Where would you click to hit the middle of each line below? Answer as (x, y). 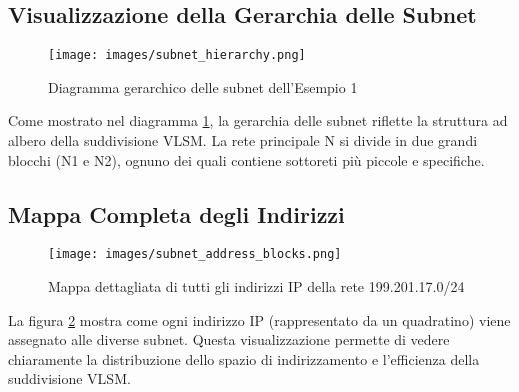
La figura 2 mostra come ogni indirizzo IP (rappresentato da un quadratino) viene (259, 319)
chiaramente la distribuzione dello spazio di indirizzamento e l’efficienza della (244, 358)
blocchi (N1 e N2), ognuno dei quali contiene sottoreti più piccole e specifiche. (246, 159)
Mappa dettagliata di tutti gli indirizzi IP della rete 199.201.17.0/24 (256, 286)
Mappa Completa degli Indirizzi (176, 213)
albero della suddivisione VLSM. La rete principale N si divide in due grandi (243, 140)
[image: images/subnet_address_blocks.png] (195, 254)
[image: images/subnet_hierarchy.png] (177, 55)
